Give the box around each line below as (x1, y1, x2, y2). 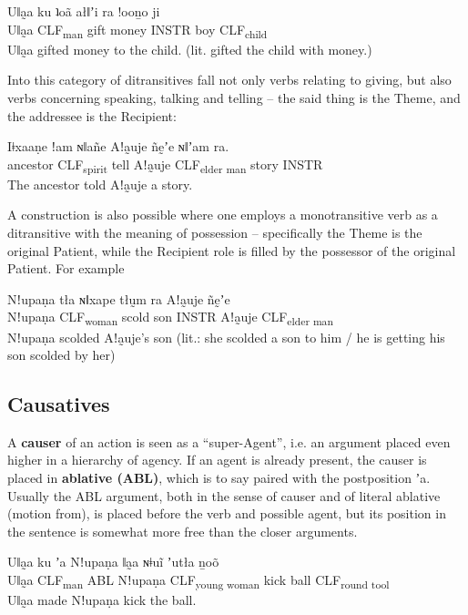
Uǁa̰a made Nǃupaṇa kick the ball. (7, 590, 197, 610)
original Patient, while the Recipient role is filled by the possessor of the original (7, 241, 456, 260)
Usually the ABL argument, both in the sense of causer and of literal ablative (7, 486, 441, 505)
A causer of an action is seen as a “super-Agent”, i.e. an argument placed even (7, 432, 451, 451)
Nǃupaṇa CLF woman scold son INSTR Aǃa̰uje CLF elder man (7, 307, 333, 329)
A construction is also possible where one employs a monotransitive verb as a (7, 205, 438, 224)
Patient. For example (7, 259, 125, 278)
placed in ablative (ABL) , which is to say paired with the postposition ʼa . (7, 468, 431, 487)
